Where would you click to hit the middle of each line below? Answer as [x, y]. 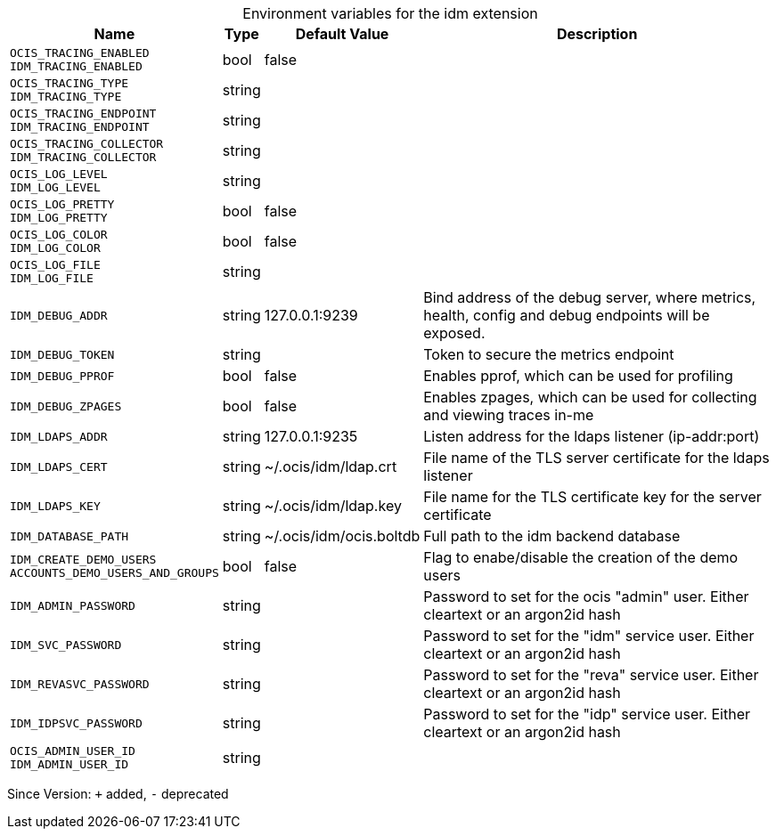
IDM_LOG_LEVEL [55, 187]
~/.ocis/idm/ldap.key [333, 506]
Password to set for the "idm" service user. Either [589, 636]
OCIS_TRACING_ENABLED [80, 53]
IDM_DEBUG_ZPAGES [66, 406]
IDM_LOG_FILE [52, 278]
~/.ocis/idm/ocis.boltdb [342, 536]
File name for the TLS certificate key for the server [592, 497]
